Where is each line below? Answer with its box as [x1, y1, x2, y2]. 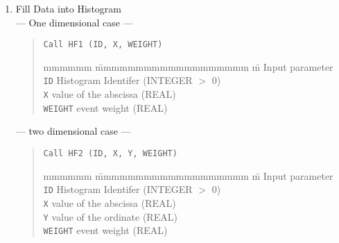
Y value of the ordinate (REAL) [43, 209, 177, 224]
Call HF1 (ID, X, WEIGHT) [43, 40, 163, 50]
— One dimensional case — [15, 15, 133, 29]
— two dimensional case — [15, 124, 131, 138]
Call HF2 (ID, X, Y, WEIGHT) [43, 149, 177, 158]
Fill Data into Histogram [15, 1, 121, 15]
